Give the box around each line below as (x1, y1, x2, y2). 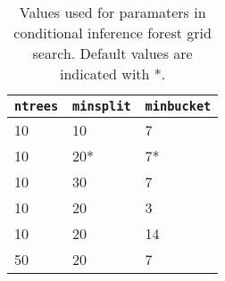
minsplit (72, 99, 131, 113)
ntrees (14, 99, 59, 113)
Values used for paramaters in (19, 2, 206, 22)
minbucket (145, 99, 212, 113)
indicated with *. (60, 63, 166, 84)
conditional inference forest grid (13, 22, 212, 43)
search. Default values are (32, 43, 193, 63)
